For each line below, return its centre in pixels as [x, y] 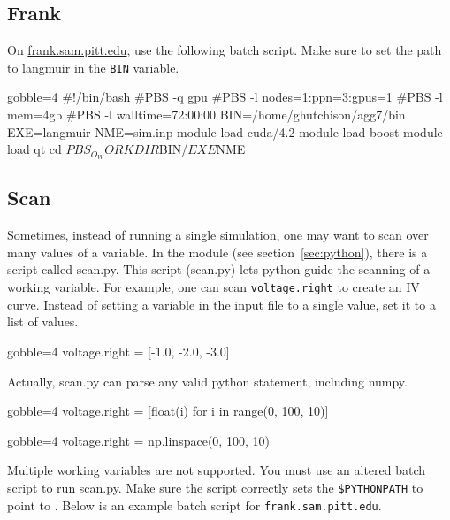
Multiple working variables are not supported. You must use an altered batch [217, 470]
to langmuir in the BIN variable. [93, 67]
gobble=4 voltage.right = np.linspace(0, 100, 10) [138, 440]
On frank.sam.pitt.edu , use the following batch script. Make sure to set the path [225, 50]
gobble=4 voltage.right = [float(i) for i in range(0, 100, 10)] [168, 411]
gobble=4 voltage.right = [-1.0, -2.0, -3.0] [118, 351]
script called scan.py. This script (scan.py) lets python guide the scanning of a [219, 269]
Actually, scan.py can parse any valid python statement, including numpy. [207, 381]
